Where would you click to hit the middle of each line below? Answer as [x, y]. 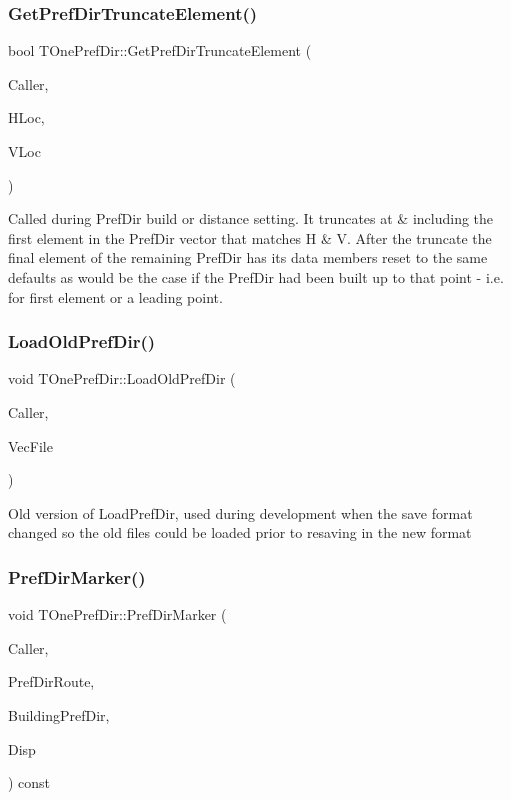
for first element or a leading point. [115, 296]
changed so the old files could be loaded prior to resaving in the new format [240, 532]
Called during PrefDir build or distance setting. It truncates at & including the [251, 218]
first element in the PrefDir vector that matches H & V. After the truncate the [250, 237]
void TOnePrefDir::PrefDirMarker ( [117, 614]
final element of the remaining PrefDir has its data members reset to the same [248, 257]
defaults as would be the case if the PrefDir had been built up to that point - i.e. [256, 276]
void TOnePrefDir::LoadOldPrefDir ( [122, 378]
